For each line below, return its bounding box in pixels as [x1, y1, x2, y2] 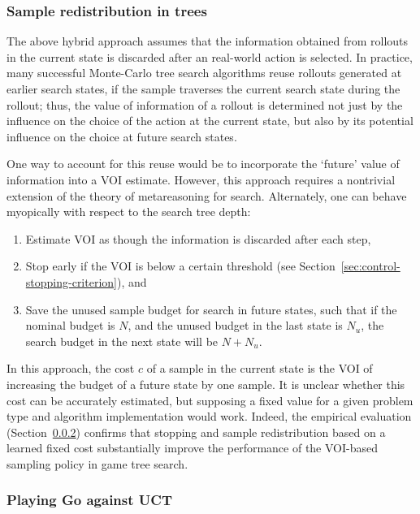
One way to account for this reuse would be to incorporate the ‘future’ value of [6, 155, 400, 172]
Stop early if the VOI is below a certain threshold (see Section [25, 257, 336, 274]
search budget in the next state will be [25, 332, 219, 349]
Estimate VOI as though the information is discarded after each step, [25, 230, 371, 247]
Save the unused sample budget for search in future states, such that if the [25, 300, 397, 317]
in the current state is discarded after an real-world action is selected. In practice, [6, 48, 413, 65]
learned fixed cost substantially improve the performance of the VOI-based [6, 439, 379, 456]
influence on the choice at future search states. [6, 127, 237, 145]
